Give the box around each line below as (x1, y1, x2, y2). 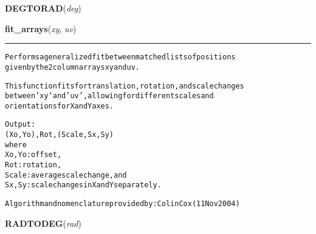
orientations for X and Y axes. (5, 101, 114, 110)
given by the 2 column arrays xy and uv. (5, 62, 140, 72)
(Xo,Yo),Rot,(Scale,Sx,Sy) (5, 130, 114, 139)
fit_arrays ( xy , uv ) (5, 22, 77, 35)
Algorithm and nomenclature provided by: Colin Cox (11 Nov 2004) (5, 199, 240, 209)
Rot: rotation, (5, 161, 62, 170)
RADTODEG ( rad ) (5, 216, 81, 229)
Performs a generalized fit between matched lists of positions (5, 53, 236, 62)
